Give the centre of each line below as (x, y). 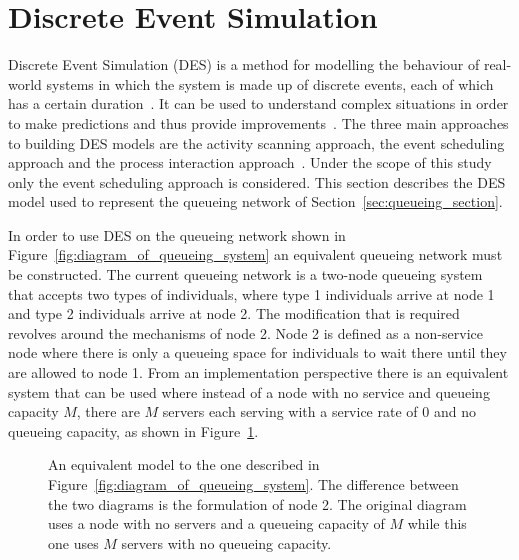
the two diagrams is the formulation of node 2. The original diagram (257, 503)
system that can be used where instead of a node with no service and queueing (249, 391)
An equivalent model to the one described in (184, 464)
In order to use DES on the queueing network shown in (177, 234)
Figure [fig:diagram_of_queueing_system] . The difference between (253, 484)
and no (454, 411)
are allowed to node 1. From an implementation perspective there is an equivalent (258, 372)
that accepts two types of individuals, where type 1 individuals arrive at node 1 (251, 293)
